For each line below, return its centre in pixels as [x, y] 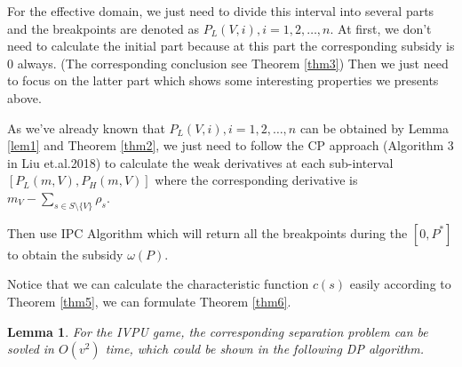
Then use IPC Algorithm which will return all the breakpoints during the [207, 232]
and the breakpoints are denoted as [104, 28]
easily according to [400, 284]
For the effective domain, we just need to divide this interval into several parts [221, 11]
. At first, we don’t [381, 28]
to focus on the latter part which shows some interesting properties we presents [223, 80]
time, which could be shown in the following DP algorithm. [265, 349]
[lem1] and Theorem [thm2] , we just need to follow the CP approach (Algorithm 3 [231, 145]
